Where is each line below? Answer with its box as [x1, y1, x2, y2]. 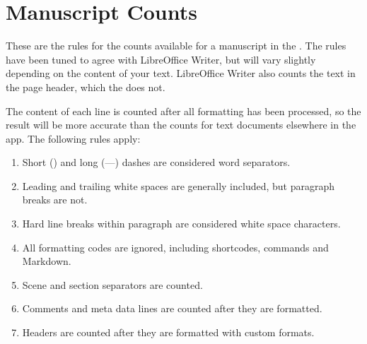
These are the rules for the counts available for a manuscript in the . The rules [6, 38, 346, 53]
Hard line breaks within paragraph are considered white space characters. [22, 216, 341, 231]
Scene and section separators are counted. [22, 277, 203, 292]
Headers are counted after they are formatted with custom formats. [22, 325, 315, 340]
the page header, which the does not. [6, 79, 165, 94]
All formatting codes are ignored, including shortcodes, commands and [22, 239, 329, 254]
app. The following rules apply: [6, 131, 141, 146]
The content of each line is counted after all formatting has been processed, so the [6, 103, 361, 118]
